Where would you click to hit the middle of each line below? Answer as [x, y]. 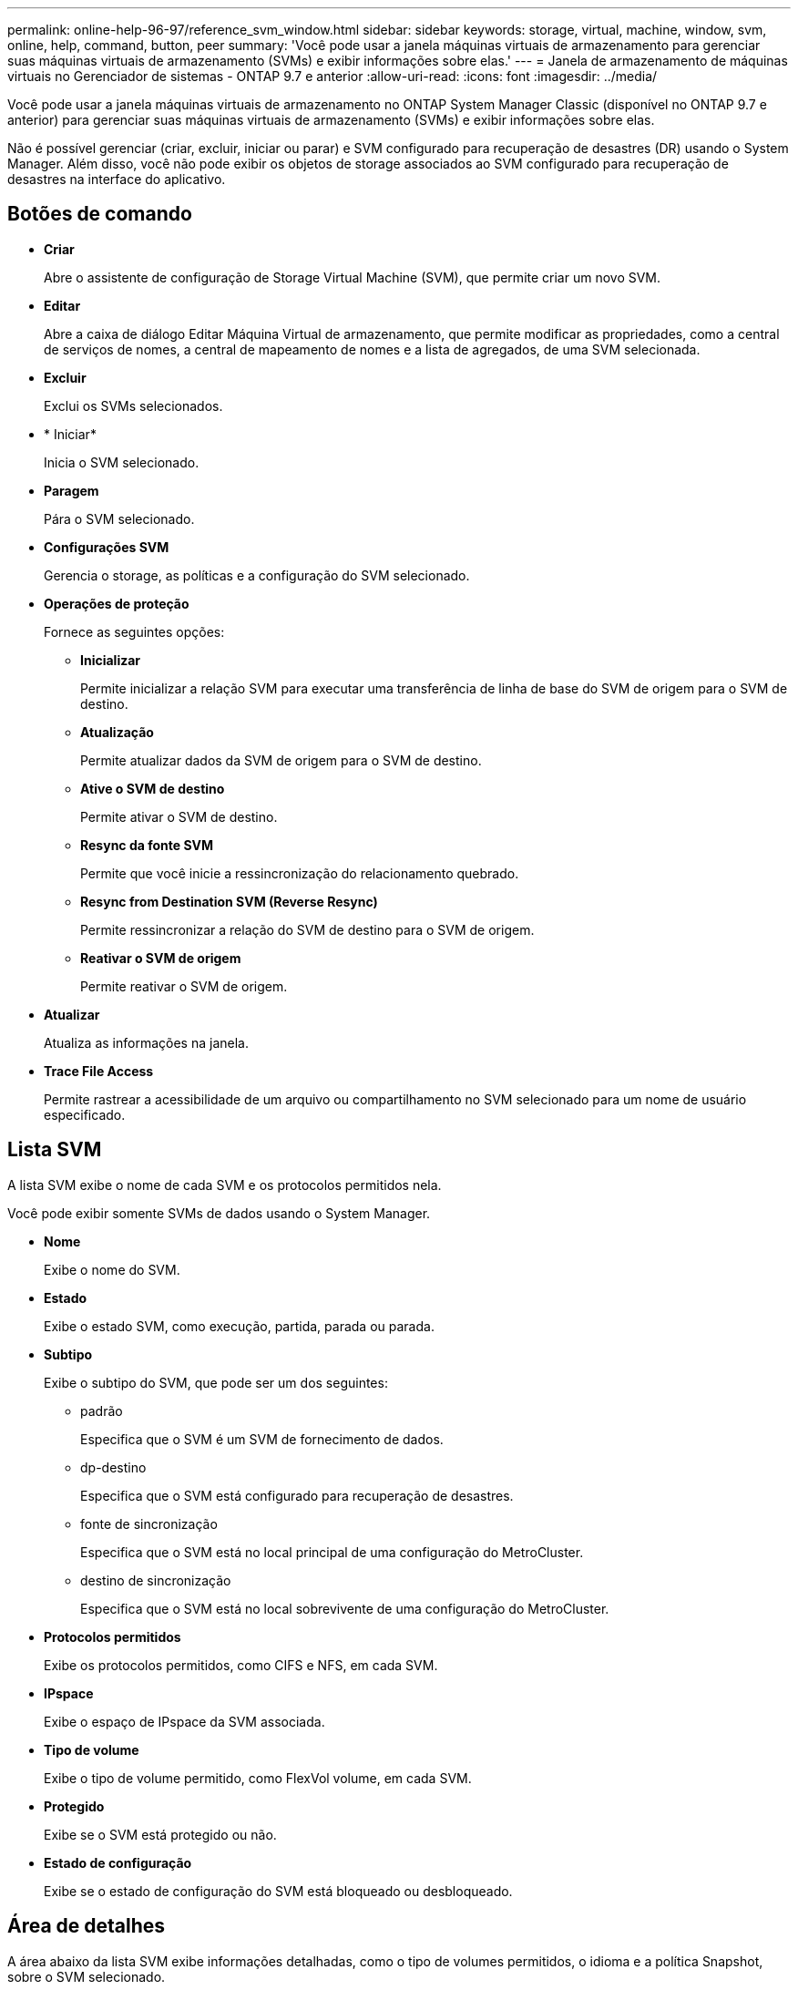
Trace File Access [99, 1071]
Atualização [117, 732]
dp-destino [113, 1467]
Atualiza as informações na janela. [146, 1042]
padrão [102, 1410]
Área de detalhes [87, 1926]
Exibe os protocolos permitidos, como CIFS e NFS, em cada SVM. [241, 1665]
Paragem [72, 490]
